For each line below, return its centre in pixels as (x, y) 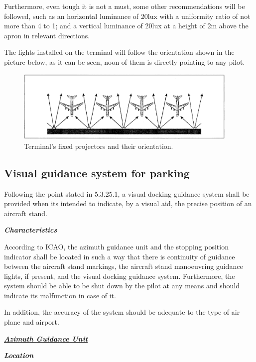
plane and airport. (32, 322)
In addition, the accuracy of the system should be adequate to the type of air (122, 312)
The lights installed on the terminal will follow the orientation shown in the (119, 52)
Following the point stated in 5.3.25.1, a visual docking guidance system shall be (127, 193)
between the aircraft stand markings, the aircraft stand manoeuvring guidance (124, 266)
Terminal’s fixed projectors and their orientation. (99, 146)
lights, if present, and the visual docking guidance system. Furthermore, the (120, 276)
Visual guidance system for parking (97, 173)
